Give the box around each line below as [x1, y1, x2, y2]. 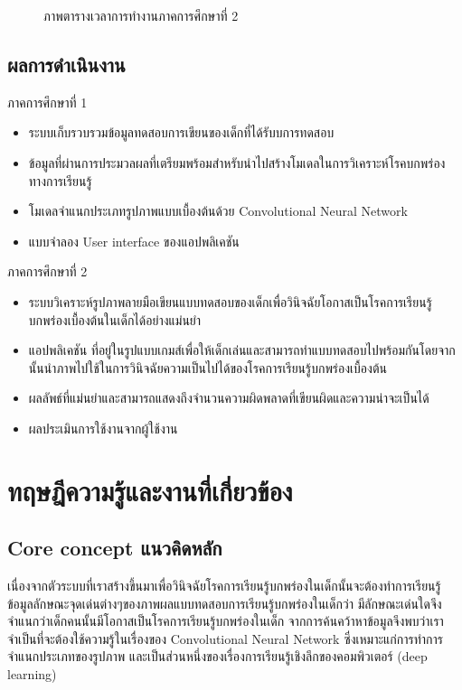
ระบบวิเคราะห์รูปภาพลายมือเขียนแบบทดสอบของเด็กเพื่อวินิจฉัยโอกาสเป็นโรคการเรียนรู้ [28, 292, 432, 311]
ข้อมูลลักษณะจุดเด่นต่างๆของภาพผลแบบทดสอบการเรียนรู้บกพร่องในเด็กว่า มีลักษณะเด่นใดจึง [7, 593, 442, 612]
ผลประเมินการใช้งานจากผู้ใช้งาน [28, 418, 178, 437]
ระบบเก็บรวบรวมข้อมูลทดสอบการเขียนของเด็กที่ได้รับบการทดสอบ [28, 123, 335, 142]
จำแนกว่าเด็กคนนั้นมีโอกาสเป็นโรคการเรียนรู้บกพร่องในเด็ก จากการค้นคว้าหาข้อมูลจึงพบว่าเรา [7, 611, 444, 630]
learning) [7, 665, 57, 684]
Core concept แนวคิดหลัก [7, 534, 222, 562]
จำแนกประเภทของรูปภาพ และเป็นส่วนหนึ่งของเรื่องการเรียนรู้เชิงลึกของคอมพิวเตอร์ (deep [7, 647, 428, 666]
